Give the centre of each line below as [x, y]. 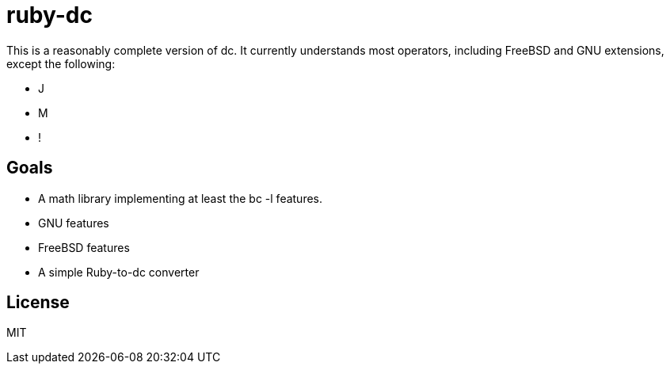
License [38, 303]
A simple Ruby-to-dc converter [119, 272]
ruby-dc [49, 15]
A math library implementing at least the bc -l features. [181, 198]
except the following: [61, 63]
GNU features [74, 223]
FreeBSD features [84, 247]
